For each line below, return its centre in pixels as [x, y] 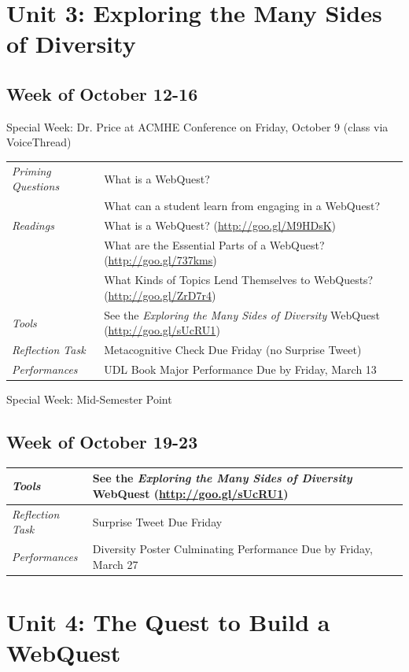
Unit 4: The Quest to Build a [168, 622]
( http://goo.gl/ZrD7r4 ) [160, 295]
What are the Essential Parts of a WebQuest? [214, 244]
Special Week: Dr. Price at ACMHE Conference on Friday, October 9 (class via [197, 126]
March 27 [115, 564]
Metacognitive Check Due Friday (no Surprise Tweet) [233, 350]
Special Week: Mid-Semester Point [89, 399]
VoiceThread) [39, 142]
